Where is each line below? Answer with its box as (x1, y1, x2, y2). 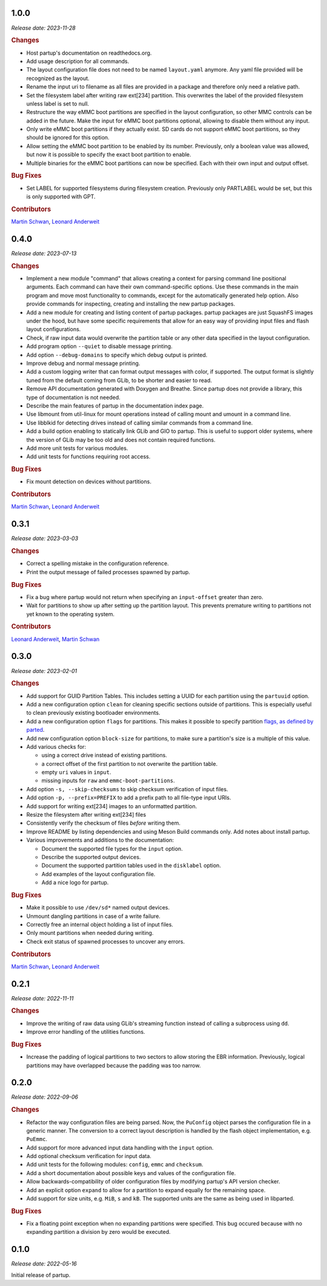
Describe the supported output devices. (41, 853, 141, 860)
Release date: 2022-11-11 (11, 994, 74, 1002)
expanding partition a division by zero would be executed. (26, 1228, 171, 1236)
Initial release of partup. (11, 1271, 71, 1279)
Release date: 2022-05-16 (11, 1260, 77, 1267)
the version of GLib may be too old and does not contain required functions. (26, 436, 216, 443)
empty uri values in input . (41, 769, 111, 776)
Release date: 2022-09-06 (11, 1093, 79, 1100)
